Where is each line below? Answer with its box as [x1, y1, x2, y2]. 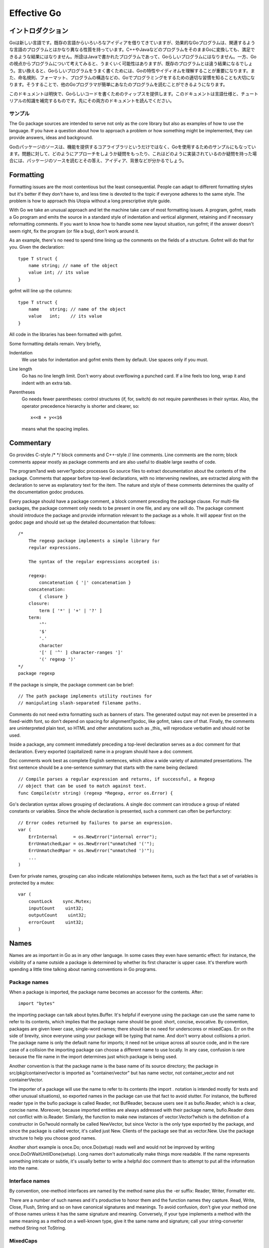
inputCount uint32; [28, 906, 84, 911]
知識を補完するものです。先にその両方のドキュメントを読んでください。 [26, 98, 174, 104]
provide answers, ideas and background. [9, 135, 93, 141]
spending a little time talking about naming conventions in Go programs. [9, 966, 157, 972]
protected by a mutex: [9, 880, 55, 886]
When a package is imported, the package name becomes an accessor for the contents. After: [9, 989, 203, 995]
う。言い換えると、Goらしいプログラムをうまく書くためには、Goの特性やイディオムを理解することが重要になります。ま [9, 67, 255, 73]
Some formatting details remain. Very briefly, [9, 340, 102, 346]
